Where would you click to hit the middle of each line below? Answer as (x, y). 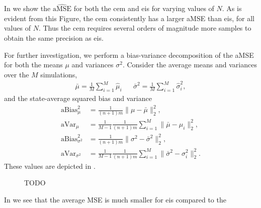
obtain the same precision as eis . (54, 38)
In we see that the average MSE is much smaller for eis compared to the (115, 200)
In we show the (27, 8)
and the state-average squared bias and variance (78, 98)
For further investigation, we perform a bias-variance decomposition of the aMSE (129, 55)
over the (17, 74)
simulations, (59, 74)
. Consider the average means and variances (190, 65)
